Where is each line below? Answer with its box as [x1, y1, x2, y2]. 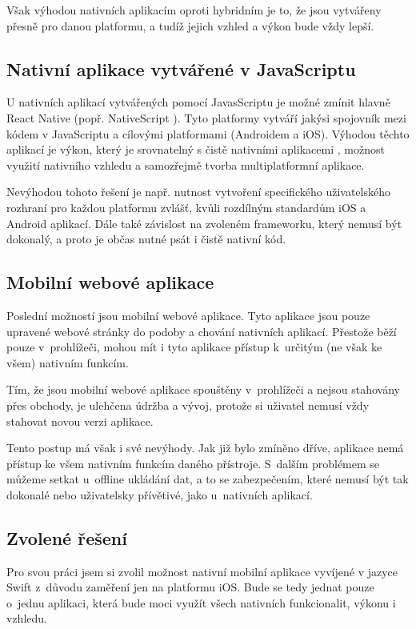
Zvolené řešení [6, 525, 127, 550]
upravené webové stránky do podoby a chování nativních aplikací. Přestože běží [6, 323, 397, 339]
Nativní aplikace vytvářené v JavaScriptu [6, 56, 356, 81]
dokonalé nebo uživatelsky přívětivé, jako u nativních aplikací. [6, 486, 313, 503]
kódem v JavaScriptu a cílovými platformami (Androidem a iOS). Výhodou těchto [6, 125, 410, 142]
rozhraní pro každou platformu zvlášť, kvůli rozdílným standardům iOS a [6, 198, 366, 215]
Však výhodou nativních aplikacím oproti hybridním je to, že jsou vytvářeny [6, 2, 382, 18]
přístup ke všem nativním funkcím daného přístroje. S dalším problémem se [6, 455, 380, 471]
